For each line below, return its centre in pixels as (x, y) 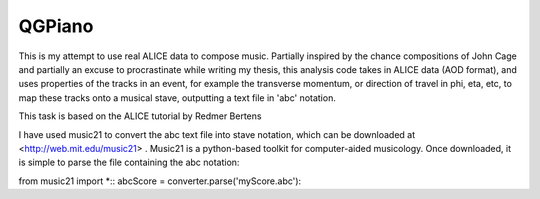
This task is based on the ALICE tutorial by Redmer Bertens (140, 116)
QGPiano (56, 26)
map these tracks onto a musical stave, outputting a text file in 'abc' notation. (177, 97)
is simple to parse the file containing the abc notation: (129, 162)
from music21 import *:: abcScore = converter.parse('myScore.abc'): (160, 181)
